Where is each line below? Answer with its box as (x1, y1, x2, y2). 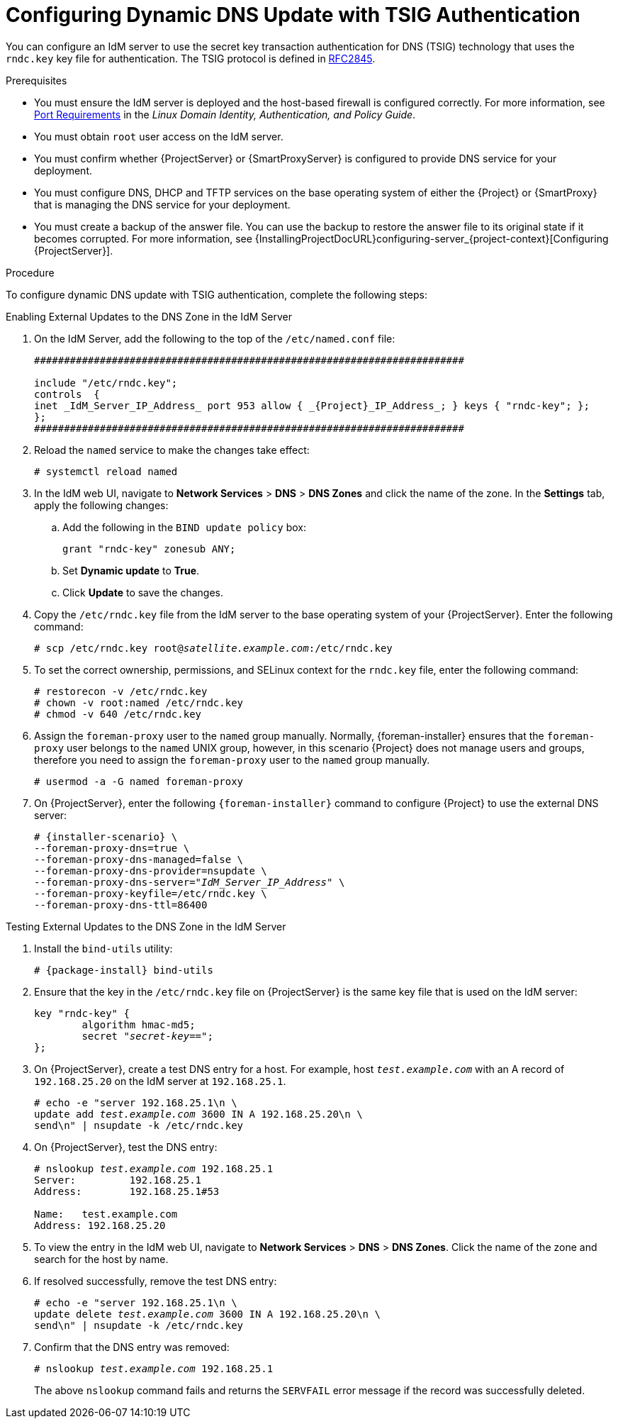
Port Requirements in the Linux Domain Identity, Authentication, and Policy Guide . (34, 108, 416, 121)
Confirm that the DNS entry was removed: (34, 1340, 230, 1353)
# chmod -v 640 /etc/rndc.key (34, 708, 202, 720)
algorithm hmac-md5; (82, 1018, 196, 1030)
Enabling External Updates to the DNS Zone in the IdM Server (6, 310, 292, 323)
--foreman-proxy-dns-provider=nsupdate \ (34, 864, 267, 877)
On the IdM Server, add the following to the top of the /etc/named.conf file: (34, 332, 395, 345)
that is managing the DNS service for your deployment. (34, 198, 291, 211)
